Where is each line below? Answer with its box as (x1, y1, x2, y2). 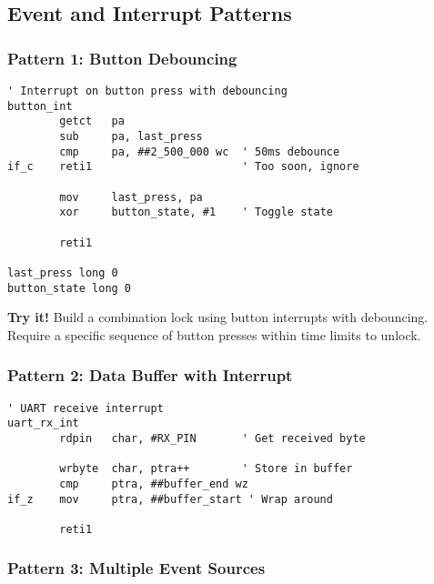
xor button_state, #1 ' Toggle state (59, 206, 333, 219)
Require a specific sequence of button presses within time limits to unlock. (7, 325, 421, 344)
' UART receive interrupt (7, 401, 164, 415)
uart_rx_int (7, 417, 79, 430)
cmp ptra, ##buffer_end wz (59, 477, 248, 490)
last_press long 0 (7, 266, 118, 279)
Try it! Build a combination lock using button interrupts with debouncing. (7, 307, 429, 327)
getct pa (59, 115, 125, 128)
